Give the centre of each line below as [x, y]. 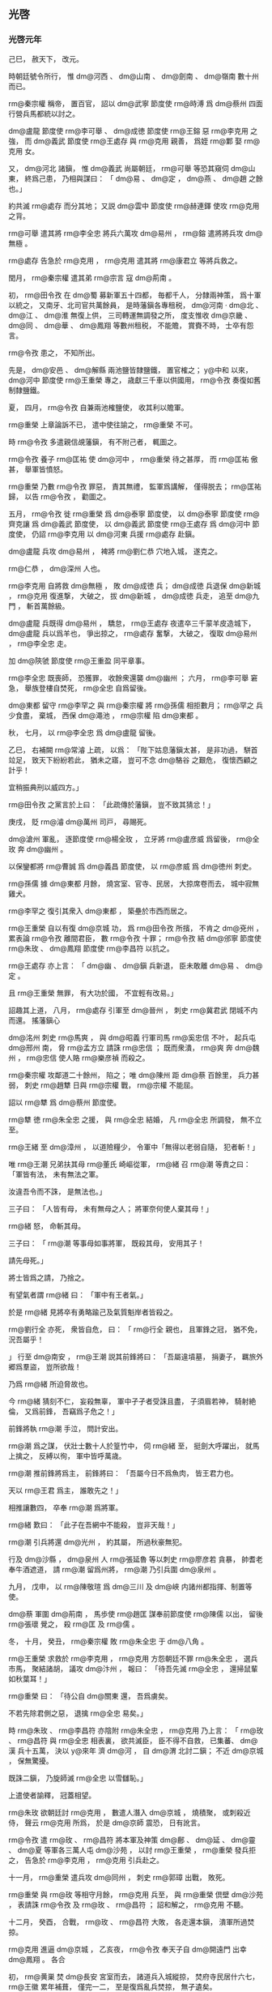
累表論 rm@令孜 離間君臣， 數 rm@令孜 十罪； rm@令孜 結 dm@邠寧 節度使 [135, 938]
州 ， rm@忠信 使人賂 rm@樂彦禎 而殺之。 [79, 1058]
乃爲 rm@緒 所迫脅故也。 [51, 1383]
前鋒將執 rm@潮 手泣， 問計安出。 [66, 1428]
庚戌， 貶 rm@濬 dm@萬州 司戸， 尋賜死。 [80, 822]
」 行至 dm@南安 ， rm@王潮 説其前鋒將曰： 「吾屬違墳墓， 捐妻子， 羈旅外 [136, 1357]
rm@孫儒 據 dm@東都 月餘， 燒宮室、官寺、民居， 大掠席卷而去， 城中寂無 [134, 883]
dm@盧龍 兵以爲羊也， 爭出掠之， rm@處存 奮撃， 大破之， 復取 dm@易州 [133, 633]
